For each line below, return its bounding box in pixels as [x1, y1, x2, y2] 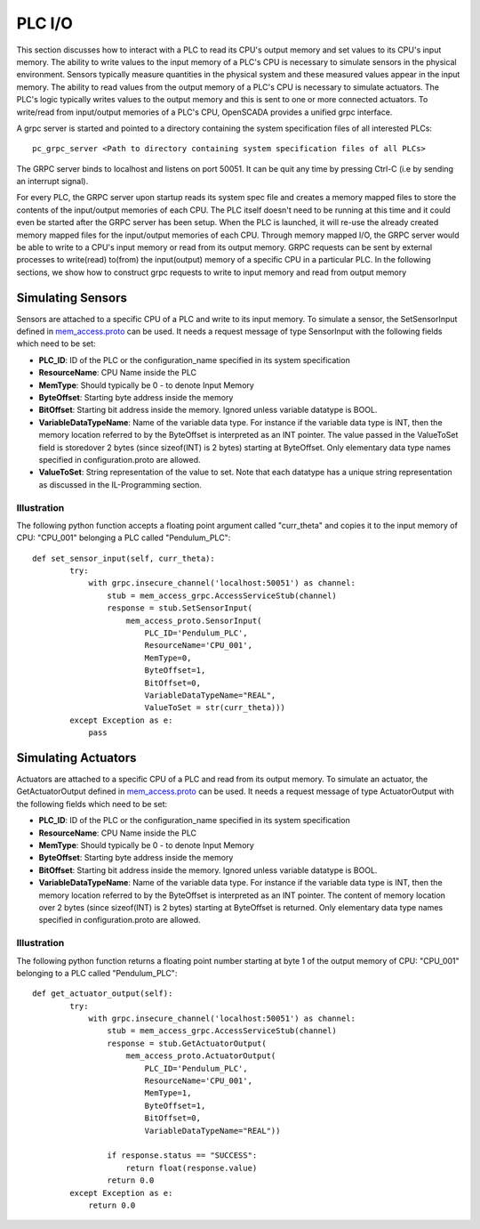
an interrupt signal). [16, 176, 89, 187]
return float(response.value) [125, 1162, 258, 1173]
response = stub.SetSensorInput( [107, 603, 253, 613]
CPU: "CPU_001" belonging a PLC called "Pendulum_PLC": [16, 532, 231, 543]
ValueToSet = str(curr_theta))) [144, 703, 286, 713]
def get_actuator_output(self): [32, 989, 173, 999]
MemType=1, [144, 1088, 192, 1098]
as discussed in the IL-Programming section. [38, 479, 202, 489]
